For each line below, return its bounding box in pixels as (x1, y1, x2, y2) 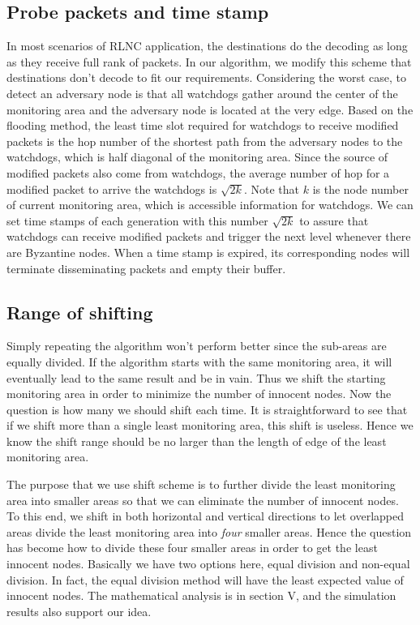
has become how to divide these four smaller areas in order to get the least (6, 539, 378, 556)
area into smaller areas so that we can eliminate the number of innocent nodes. (6, 491, 399, 508)
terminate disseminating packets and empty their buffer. (6, 259, 286, 276)
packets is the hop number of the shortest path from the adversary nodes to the (6, 132, 403, 149)
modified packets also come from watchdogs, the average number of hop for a (6, 164, 390, 181)
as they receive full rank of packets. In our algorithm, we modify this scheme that (6, 53, 412, 70)
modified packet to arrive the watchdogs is (6, 180, 217, 197)
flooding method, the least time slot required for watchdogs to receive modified (6, 117, 399, 134)
